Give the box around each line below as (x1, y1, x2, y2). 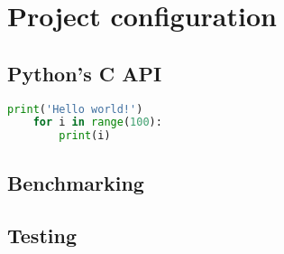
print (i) (59, 129, 111, 143)
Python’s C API (7, 59, 162, 87)
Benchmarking (7, 168, 144, 196)
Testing (7, 221, 77, 249)
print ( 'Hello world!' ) (7, 102, 143, 116)
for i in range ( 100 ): (32, 116, 162, 129)
